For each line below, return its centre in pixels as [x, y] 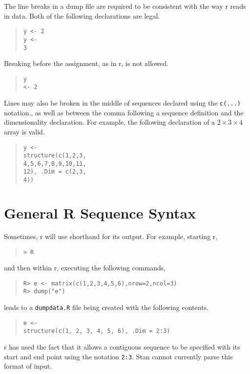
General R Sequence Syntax [100, 212]
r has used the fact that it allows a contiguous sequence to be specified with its [122, 347]
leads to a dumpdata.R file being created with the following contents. [106, 307]
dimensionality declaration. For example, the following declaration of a [110, 122]
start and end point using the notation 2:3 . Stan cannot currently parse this [118, 356]
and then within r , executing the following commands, [85, 268]
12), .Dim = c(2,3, [55, 172]
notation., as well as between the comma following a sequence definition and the [124, 112]
